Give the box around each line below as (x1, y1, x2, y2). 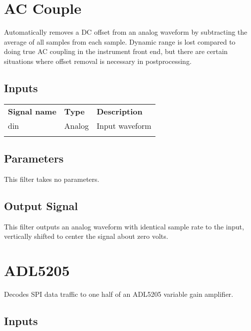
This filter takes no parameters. (4, 173, 100, 184)
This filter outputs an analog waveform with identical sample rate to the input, (4, 221, 244, 231)
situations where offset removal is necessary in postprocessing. (4, 55, 192, 66)
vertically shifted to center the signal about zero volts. (4, 231, 168, 241)
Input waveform (97, 119, 151, 131)
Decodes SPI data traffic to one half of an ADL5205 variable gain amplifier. (4, 289, 233, 299)
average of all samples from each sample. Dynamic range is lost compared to (4, 36, 236, 47)
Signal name (8, 105, 56, 117)
